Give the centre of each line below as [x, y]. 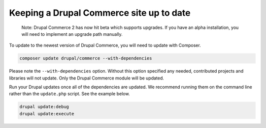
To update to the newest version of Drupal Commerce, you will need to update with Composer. [105, 45]
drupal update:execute [47, 114]
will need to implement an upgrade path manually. [72, 34]
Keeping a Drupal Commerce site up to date [100, 13]
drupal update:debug [44, 107]
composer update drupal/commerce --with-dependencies [86, 58]
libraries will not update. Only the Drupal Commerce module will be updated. [87, 78]
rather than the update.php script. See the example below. [69, 94]
